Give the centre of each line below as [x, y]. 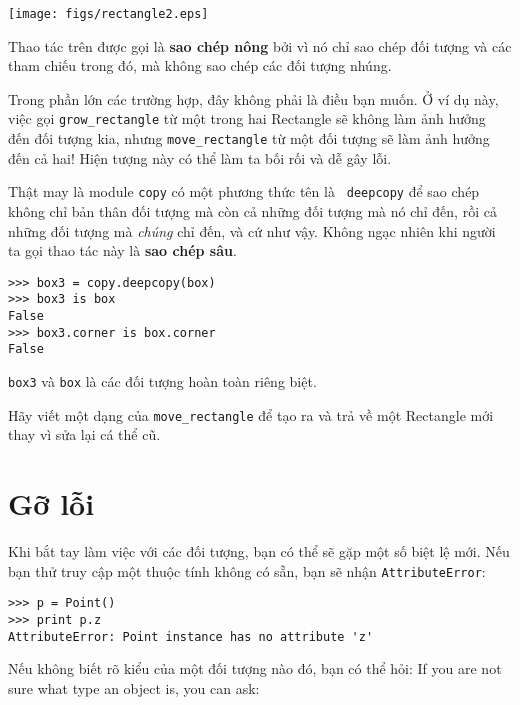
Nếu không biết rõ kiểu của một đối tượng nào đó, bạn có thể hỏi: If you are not [255, 668]
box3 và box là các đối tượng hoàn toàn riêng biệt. [162, 381]
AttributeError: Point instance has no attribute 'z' [191, 636]
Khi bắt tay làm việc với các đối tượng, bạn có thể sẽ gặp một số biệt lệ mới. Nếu [259, 551]
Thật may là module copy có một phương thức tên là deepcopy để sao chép [244, 191]
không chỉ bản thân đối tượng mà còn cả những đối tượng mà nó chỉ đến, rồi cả [252, 211]
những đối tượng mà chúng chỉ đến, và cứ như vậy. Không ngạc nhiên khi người [252, 230]
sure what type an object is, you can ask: [134, 687]
